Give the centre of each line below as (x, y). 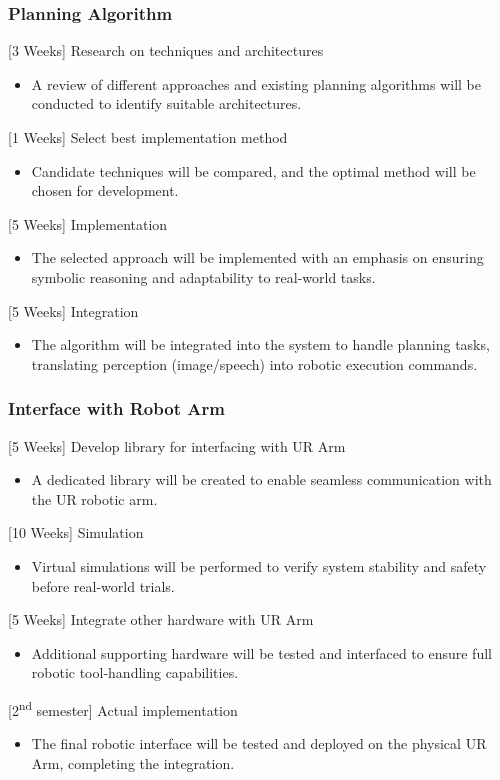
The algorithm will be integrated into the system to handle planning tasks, (260, 344)
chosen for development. (105, 190)
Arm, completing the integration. (133, 762)
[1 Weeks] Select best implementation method (148, 137)
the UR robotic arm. (94, 498)
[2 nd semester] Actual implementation (123, 708)
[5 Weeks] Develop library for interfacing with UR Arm (177, 445)
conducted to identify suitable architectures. (166, 103)
